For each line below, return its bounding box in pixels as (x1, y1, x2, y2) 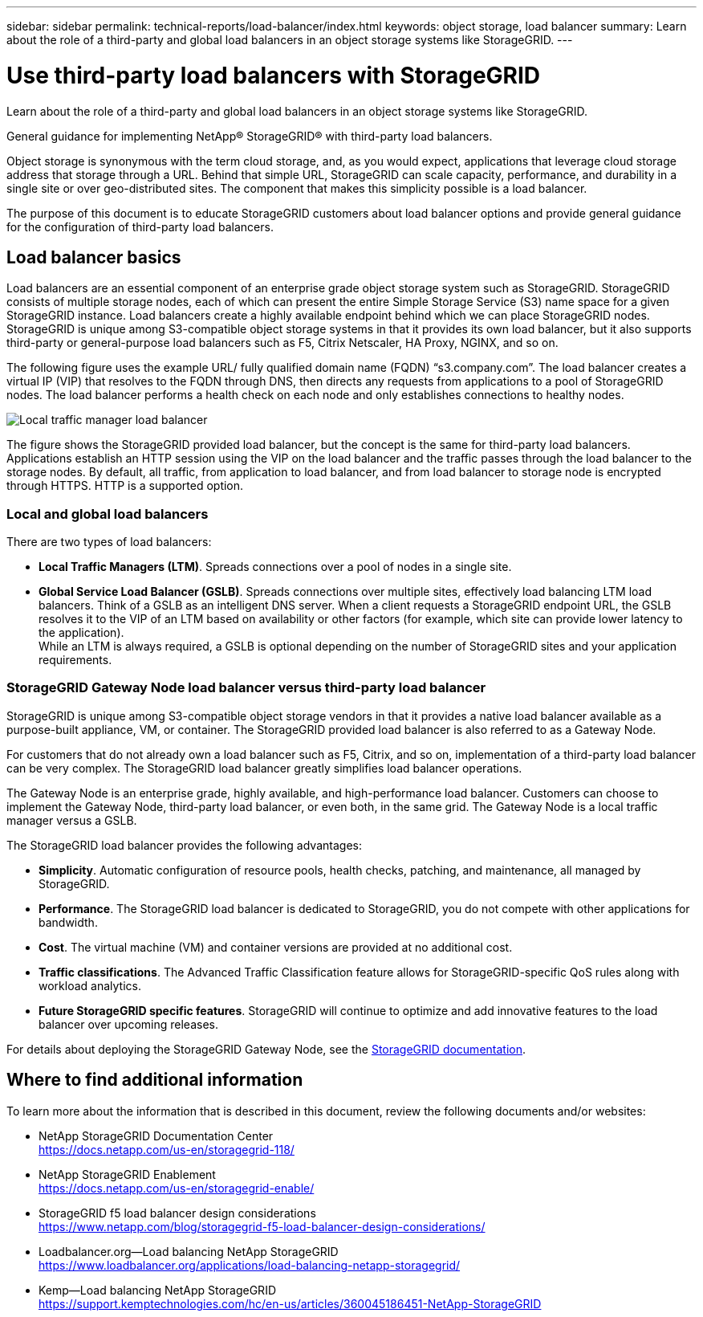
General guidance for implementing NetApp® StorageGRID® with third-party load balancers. (6, 128, 493, 143)
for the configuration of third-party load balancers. (6, 219, 274, 234)
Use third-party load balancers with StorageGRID (6, 61, 541, 89)
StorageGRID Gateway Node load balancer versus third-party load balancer (6, 679, 486, 696)
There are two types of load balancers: (6, 535, 212, 549)
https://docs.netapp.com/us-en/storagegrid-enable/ (39, 1180, 315, 1195)
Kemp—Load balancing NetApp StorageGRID (39, 1282, 276, 1297)
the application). (39, 626, 124, 640)
